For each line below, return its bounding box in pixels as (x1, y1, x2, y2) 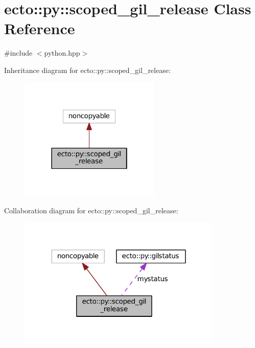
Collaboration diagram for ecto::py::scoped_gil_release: (4, 205, 178, 215)
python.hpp (44, 47, 80, 58)
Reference (4, 18, 75, 39)
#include (4, 47, 33, 58)
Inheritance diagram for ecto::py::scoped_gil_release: (4, 64, 171, 75)
